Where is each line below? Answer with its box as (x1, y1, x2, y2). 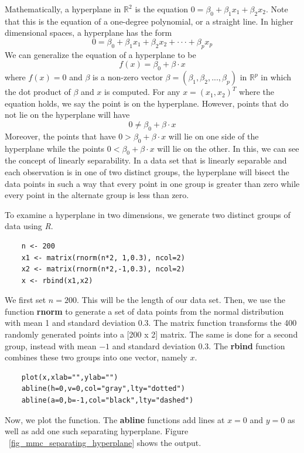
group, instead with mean (5, 339, 97, 352)
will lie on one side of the (168, 130, 259, 142)
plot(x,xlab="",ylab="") (21, 373, 118, 382)
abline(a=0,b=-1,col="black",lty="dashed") (21, 396, 194, 405)
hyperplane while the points (5, 142, 105, 154)
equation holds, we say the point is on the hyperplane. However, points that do (5, 97, 289, 109)
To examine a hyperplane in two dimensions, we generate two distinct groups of (5, 208, 291, 220)
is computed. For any (104, 86, 180, 98)
